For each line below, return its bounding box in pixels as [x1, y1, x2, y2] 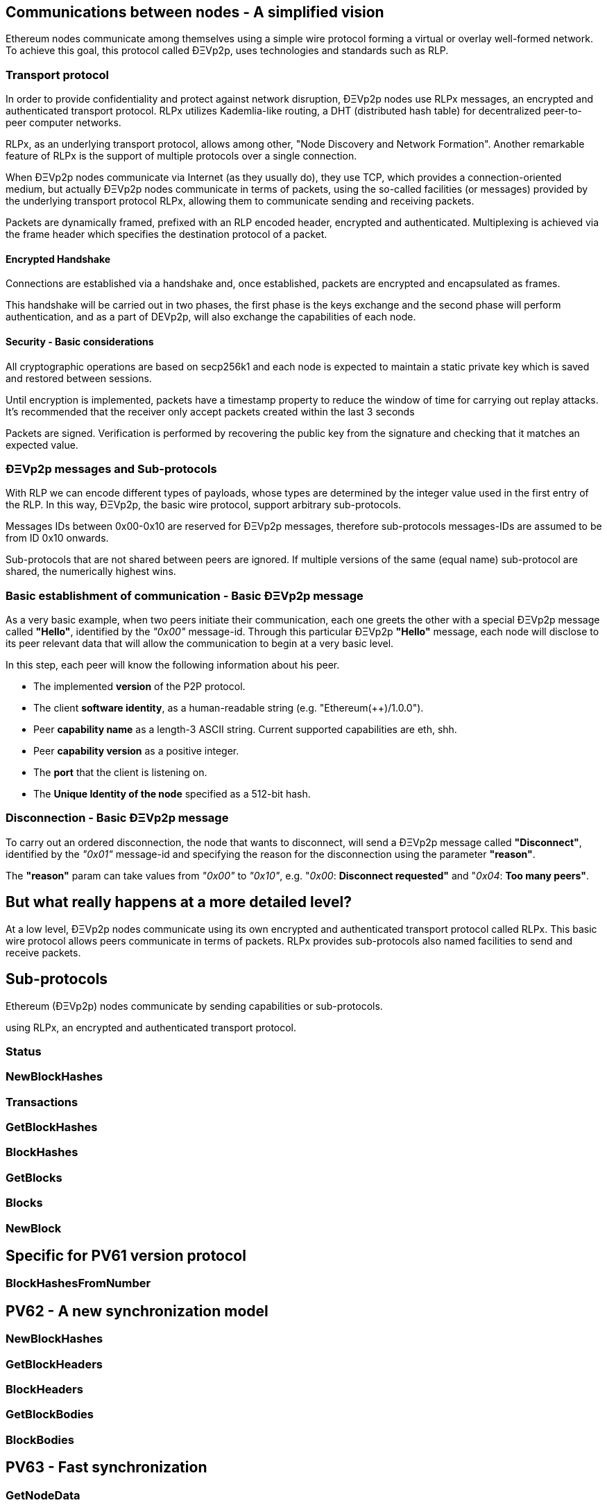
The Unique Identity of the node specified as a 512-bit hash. [33, 788, 311, 800]
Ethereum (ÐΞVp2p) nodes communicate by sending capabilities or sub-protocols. [6, 999, 383, 1012]
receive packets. [6, 946, 81, 958]
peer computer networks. [6, 117, 121, 129]
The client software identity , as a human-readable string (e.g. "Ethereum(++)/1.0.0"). [33, 702, 424, 714]
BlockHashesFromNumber [6, 1276, 151, 1291]
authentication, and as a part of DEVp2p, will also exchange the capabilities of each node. [6, 311, 416, 323]
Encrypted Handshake [6, 252, 111, 265]
